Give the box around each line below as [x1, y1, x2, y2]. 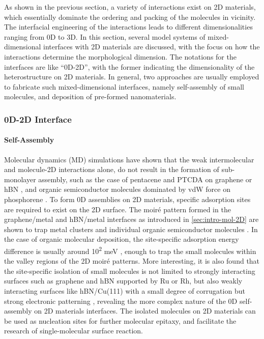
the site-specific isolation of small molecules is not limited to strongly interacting [4, 265, 255, 276]
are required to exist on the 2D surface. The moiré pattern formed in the [4, 204, 231, 214]
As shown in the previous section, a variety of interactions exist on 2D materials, [4, 2, 256, 12]
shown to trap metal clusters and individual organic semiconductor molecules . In [4, 223, 258, 234]
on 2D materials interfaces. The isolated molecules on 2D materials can [34, 305, 256, 316]
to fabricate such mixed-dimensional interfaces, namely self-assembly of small [4, 81, 244, 92]
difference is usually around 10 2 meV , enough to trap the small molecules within [4, 244, 256, 256]
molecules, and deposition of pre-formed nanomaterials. [4, 91, 177, 102]
